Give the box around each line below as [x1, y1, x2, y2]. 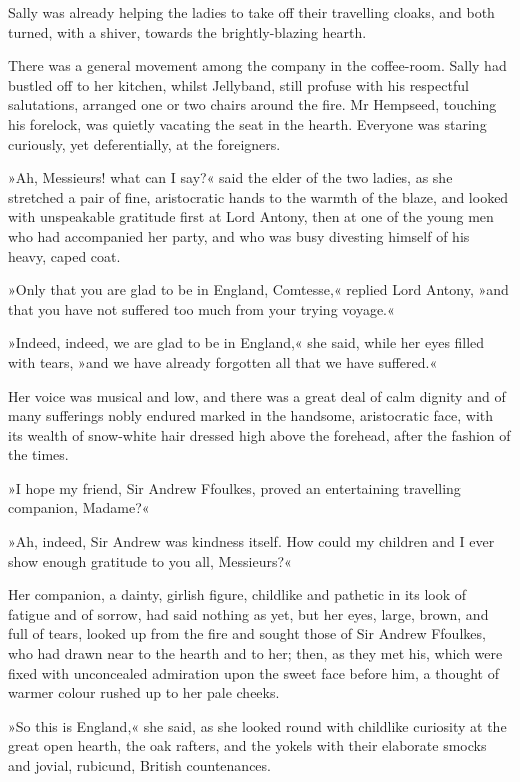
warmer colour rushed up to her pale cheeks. [8, 682, 280, 703]
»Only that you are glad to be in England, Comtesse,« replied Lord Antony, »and [8, 279, 509, 300]
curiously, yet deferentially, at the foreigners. [8, 133, 281, 154]
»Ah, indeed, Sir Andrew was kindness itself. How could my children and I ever [8, 531, 495, 552]
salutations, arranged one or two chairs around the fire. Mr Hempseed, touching [8, 94, 497, 115]
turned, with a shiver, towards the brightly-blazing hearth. [8, 21, 367, 42]
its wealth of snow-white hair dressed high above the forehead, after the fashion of [8, 424, 511, 445]
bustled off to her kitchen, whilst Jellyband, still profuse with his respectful [8, 74, 469, 95]
